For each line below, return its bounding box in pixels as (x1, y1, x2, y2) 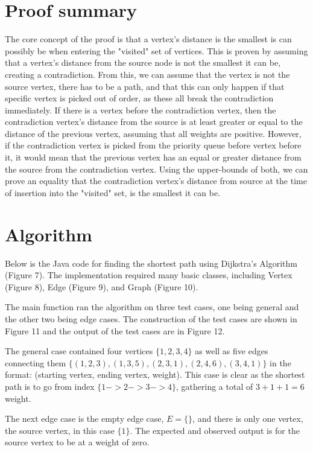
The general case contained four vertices (5, 345, 153, 357)
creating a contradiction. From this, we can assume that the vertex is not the (5, 68, 290, 80)
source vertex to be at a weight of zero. (5, 436, 150, 448)
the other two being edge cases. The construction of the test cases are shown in (5, 312, 297, 325)
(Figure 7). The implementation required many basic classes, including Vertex (5, 269, 292, 281)
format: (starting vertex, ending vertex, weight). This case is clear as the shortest (5, 368, 305, 381)
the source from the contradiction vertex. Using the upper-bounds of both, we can (5, 162, 308, 175)
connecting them (5, 356, 66, 369)
